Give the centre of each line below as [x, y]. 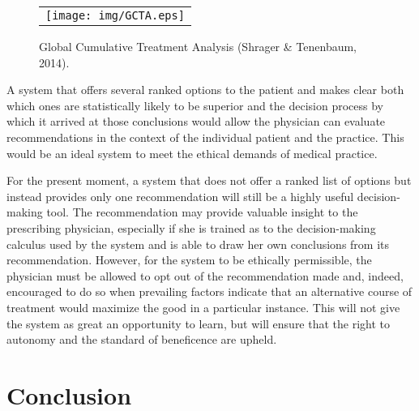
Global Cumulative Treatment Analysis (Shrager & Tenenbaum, [198, 46]
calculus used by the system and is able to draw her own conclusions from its [198, 244]
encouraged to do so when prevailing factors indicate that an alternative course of [209, 291]
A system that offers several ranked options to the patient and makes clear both [205, 90]
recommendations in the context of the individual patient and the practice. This [205, 137]
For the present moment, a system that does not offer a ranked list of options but [209, 180]
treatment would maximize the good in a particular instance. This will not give [203, 307]
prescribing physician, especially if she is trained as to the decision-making [191, 227]
